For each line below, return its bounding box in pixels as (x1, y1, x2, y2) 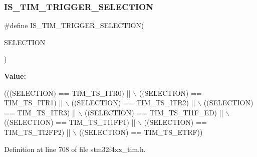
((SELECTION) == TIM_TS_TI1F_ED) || (84, 107, 223, 117)
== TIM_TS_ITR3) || (4, 107, 76, 117)
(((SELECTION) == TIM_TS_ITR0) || (4, 87, 131, 98)
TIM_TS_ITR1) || (4, 97, 63, 108)
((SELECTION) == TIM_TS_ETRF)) (79, 126, 203, 137)
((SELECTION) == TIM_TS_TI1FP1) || (4, 117, 136, 127)
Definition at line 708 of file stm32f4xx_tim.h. (4, 143, 146, 154)
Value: (4, 71, 26, 81)
